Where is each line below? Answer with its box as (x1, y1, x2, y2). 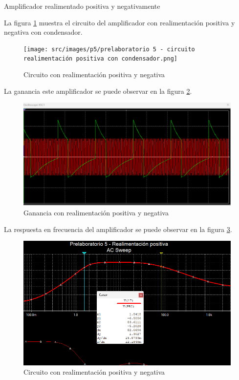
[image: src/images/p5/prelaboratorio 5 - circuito (23, 45, 195, 53)
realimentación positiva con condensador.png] (23, 55, 177, 63)
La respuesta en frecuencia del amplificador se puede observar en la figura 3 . (4, 224, 232, 234)
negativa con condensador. (4, 27, 83, 37)
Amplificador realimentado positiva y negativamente (4, 1, 160, 11)
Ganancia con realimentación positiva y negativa (23, 207, 169, 217)
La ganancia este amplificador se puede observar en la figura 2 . (4, 85, 192, 96)
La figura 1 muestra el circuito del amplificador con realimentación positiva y (4, 17, 235, 27)
